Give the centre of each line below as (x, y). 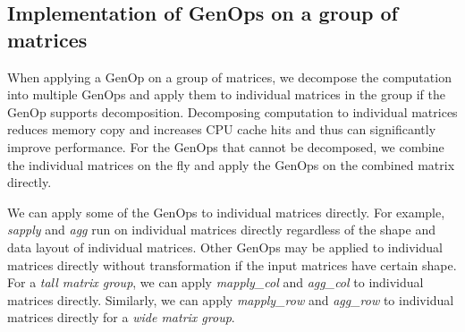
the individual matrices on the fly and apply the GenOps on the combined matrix (231, 164)
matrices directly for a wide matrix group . (121, 317)
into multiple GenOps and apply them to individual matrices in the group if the (226, 94)
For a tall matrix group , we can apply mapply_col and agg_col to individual (216, 282)
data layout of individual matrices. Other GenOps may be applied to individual (225, 247)
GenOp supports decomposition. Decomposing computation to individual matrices (232, 111)
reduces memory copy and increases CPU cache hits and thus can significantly (222, 129)
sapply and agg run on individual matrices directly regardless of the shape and (221, 230)
